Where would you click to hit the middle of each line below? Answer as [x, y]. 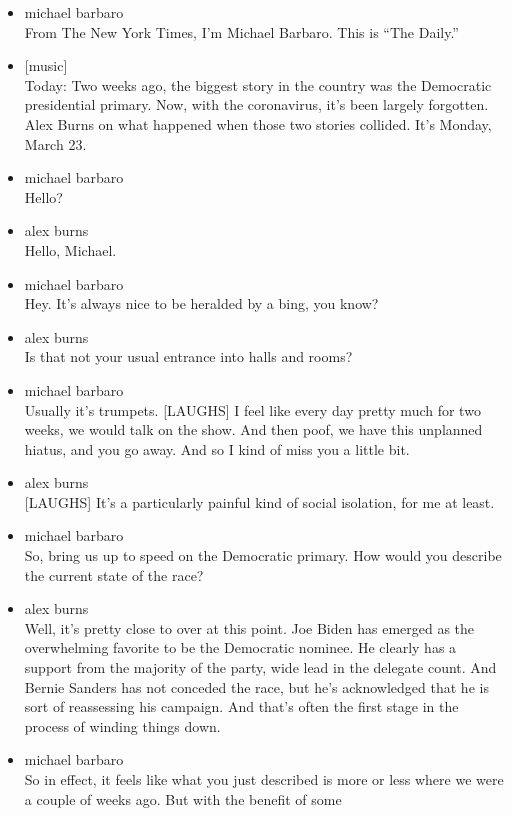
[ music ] [46, 65]
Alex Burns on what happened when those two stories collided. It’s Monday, [258, 123]
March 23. [55, 143]
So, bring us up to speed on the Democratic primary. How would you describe [263, 555]
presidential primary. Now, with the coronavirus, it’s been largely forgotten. [256, 104]
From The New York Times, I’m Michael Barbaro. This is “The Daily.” [241, 31]
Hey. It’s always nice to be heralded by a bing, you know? [201, 303]
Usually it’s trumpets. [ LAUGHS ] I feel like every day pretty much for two [252, 409]
